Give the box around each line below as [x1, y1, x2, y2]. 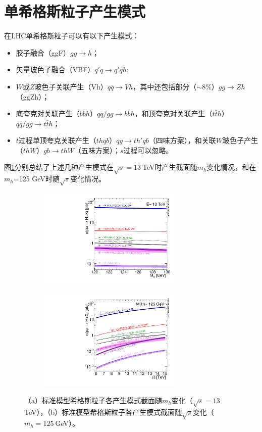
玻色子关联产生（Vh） [34, 81, 108, 91]
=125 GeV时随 [13, 173, 60, 184]
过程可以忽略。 [123, 145, 173, 155]
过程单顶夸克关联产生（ [18, 135, 96, 146]
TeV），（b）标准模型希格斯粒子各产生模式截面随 [24, 406, 182, 417]
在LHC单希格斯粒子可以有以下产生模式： [4, 30, 139, 41]
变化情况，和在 [206, 162, 256, 172]
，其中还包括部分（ [133, 81, 197, 91]
